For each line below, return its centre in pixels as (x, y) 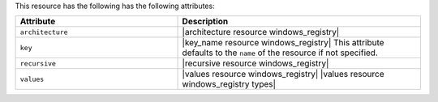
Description (205, 22)
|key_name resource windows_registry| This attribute (283, 43)
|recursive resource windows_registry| (255, 63)
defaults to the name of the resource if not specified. (280, 53)
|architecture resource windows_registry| (261, 32)
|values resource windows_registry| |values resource (283, 74)
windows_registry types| (229, 84)
